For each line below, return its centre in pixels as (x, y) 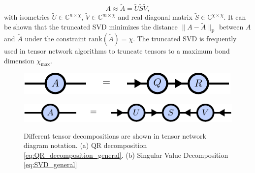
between (231, 27)
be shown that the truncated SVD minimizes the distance (91, 27)
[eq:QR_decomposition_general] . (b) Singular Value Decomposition (126, 155)
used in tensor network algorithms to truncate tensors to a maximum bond (117, 51)
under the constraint (56, 39)
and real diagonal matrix (155, 17)
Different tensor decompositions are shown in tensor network (115, 135)
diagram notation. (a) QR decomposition (85, 145)
